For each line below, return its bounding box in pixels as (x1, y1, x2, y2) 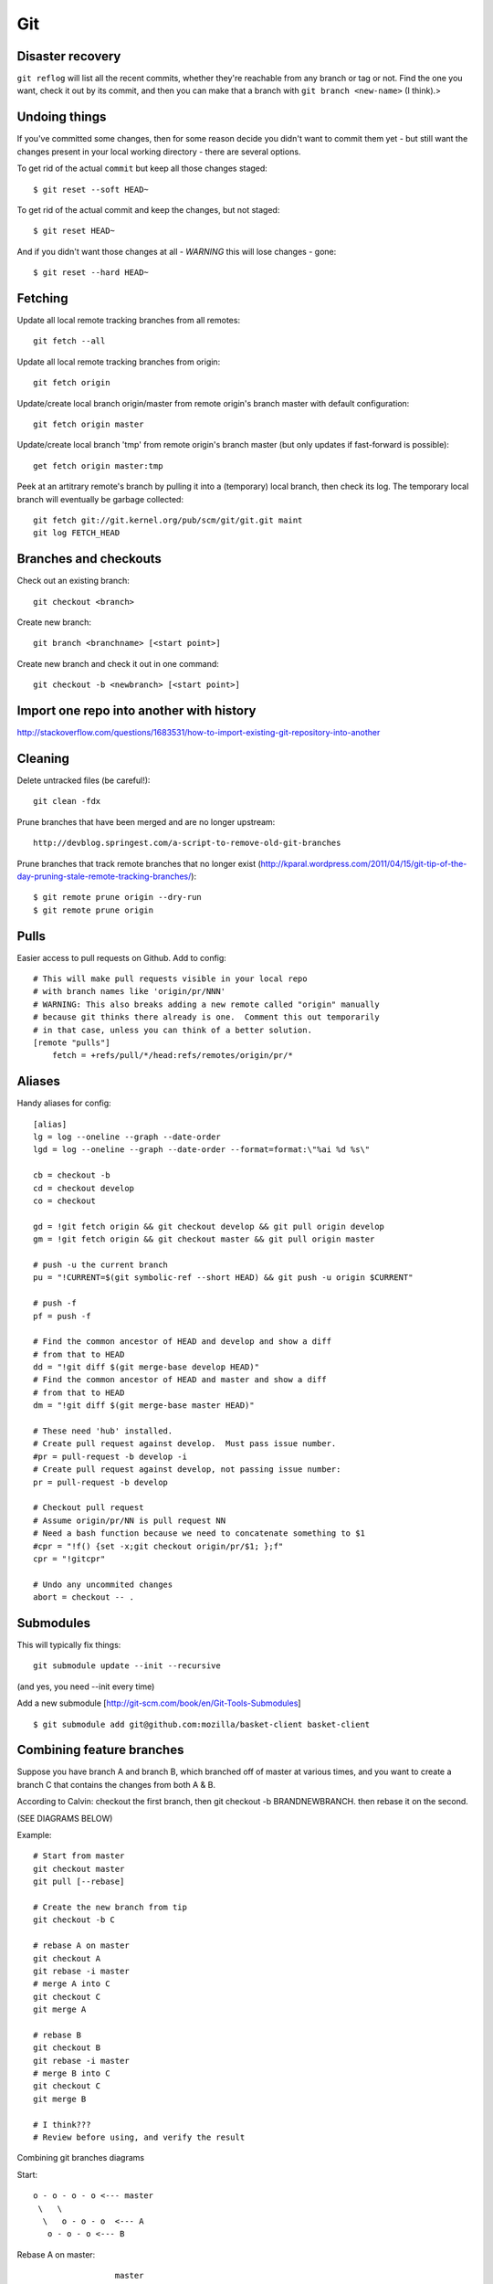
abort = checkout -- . (33, 1592, 135, 1602)
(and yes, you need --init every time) (16, 1681, 155, 1692)
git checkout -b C (33, 1915, 116, 1925)
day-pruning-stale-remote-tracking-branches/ (16, 871, 192, 882)
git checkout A (33, 1953, 101, 1963)
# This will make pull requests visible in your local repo (33, 974, 308, 984)
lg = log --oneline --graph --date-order (33, 1132, 221, 1142)
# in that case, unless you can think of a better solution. (33, 1024, 312, 1035)
